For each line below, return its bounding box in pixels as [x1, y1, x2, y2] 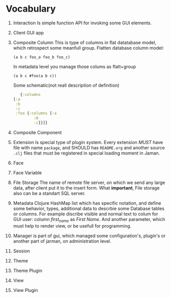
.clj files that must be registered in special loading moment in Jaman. [13, 150, 160, 156]
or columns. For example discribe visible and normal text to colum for [13, 211, 158, 217]
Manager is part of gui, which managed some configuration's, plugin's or [13, 233, 166, 239]
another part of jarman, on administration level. [13, 238, 112, 244]
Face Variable [13, 170, 42, 176]
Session [13, 248, 30, 254]
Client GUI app [13, 29, 44, 35]
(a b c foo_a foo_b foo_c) [13, 54, 71, 60]
